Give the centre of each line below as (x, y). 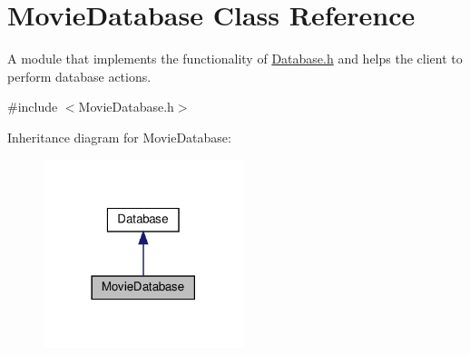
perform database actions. (79, 76)
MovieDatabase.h (126, 107)
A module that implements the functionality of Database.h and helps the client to (235, 59)
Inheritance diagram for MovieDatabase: (119, 137)
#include (33, 107)
